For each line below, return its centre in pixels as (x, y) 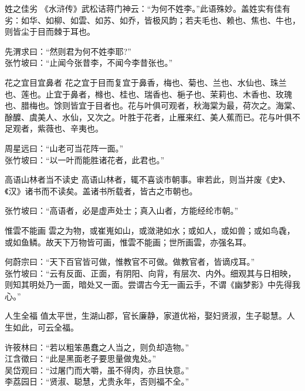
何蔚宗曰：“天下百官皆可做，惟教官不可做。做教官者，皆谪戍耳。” (130, 262)
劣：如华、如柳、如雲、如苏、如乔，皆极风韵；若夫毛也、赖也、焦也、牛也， (152, 20)
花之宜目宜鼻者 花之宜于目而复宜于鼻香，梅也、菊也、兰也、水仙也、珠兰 (146, 82)
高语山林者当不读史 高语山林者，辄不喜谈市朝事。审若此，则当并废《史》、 (148, 179)
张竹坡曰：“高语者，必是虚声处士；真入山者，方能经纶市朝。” (122, 210)
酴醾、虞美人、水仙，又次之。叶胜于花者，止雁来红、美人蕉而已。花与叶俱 (148, 117)
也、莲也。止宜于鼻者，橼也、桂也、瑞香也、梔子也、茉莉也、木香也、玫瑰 (148, 94)
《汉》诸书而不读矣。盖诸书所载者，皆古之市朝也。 (101, 191)
